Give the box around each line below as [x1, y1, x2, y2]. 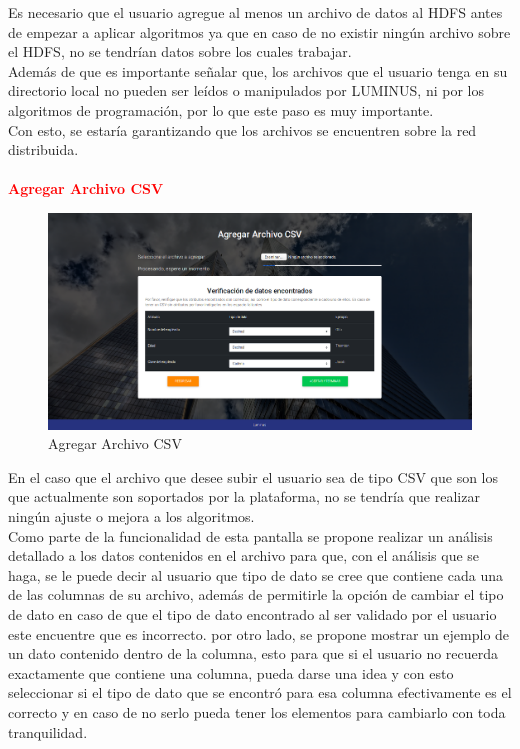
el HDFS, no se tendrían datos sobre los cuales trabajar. [8, 41, 352, 62]
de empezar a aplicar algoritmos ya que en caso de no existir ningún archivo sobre [8, 21, 511, 42]
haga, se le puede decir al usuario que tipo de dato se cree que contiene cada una [8, 564, 503, 585]
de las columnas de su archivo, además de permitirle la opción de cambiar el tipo [8, 584, 504, 605]
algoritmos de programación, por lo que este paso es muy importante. [8, 99, 434, 120]
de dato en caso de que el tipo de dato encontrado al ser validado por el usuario [8, 604, 497, 625]
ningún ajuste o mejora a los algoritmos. [8, 506, 255, 527]
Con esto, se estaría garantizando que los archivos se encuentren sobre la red [8, 119, 477, 140]
